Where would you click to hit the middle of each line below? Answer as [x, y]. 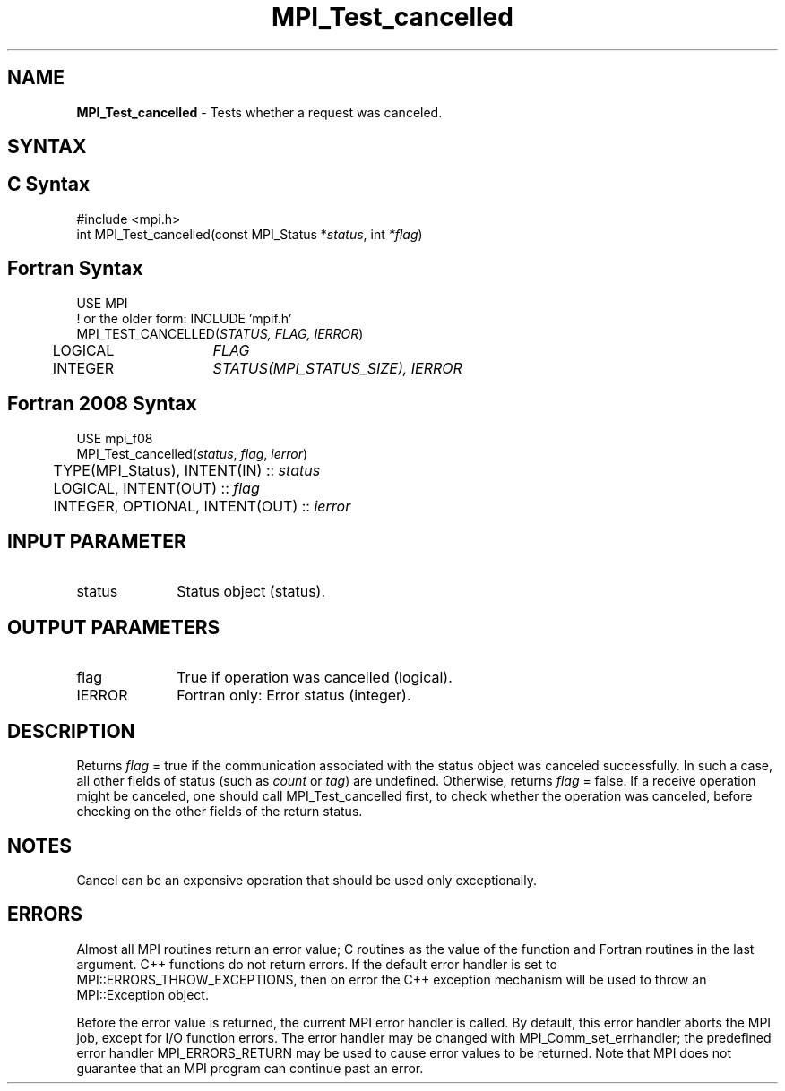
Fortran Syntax [75, 269]
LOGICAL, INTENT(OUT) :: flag [156, 488]
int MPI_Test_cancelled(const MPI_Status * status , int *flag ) [250, 234]
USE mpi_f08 [115, 438]
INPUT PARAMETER [97, 541]
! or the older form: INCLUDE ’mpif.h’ [184, 318]
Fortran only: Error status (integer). [294, 696]
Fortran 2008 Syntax [102, 404]
